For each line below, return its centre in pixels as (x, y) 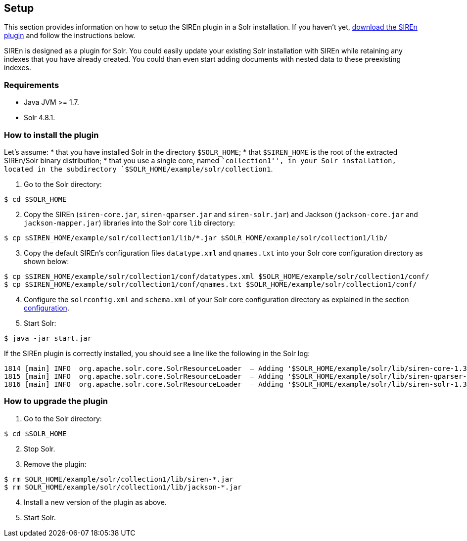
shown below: (47, 261)
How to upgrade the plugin (56, 401)
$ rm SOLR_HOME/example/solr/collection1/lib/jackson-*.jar (123, 487)
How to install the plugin (51, 135)
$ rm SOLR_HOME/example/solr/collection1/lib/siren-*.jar (119, 479)
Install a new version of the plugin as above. (95, 502)
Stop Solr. (40, 449)
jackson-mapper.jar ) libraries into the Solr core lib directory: (130, 223)
